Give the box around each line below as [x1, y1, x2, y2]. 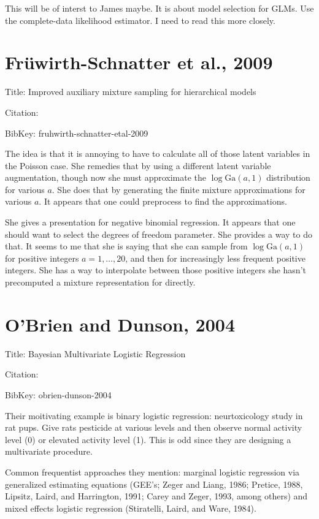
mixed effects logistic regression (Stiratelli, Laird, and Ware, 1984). [5, 501, 256, 514]
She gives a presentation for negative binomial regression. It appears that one [5, 216, 296, 229]
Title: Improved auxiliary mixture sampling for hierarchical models [5, 85, 256, 98]
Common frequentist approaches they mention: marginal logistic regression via [5, 465, 300, 478]
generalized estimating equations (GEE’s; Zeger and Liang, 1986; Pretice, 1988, [5, 477, 303, 490]
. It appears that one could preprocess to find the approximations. [39, 195, 287, 208]
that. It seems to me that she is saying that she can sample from [5, 240, 248, 252]
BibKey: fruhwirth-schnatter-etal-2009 [5, 126, 148, 139]
